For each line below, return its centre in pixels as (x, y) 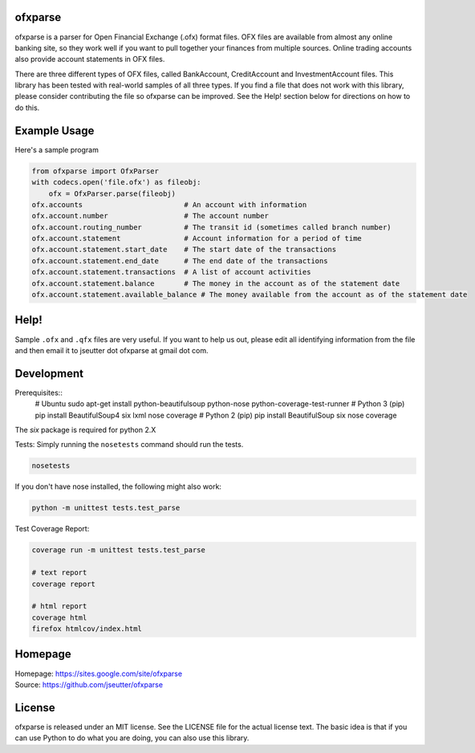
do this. (27, 108)
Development (49, 373)
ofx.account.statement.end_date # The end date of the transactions (180, 260)
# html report (59, 606)
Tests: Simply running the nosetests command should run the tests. (129, 445)
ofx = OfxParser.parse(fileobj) (112, 193)
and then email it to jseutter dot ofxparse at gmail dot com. (112, 350)
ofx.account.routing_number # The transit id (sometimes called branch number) (212, 227)
